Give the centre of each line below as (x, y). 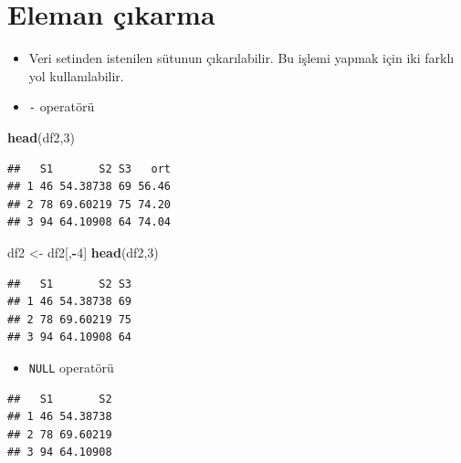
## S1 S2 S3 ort (89, 168)
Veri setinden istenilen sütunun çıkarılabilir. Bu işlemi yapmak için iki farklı (241, 58)
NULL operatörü (71, 367)
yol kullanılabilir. (76, 75)
